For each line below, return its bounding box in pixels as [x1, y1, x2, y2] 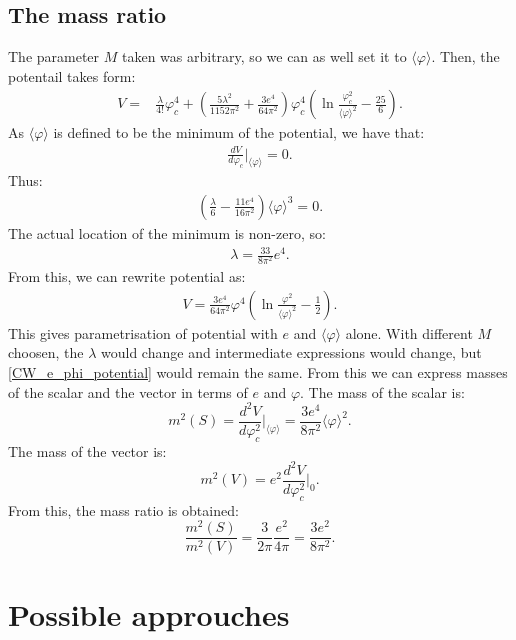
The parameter [8, 46, 100, 67]
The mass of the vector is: [8, 440, 167, 461]
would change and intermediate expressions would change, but [101, 342, 482, 363]
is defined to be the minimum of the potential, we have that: [53, 122, 425, 143]
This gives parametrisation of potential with [8, 322, 278, 343]
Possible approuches [8, 593, 290, 634]
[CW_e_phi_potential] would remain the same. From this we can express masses [8, 362, 508, 383]
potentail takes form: [8, 65, 136, 86]
